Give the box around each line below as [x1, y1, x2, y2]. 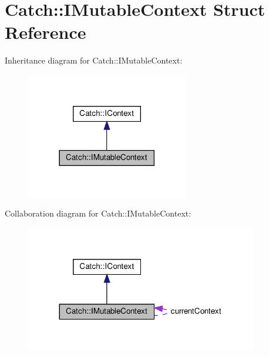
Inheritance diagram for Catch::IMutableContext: [5, 54, 183, 66]
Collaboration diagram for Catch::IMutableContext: [5, 207, 191, 219]
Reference [5, 20, 86, 44]
